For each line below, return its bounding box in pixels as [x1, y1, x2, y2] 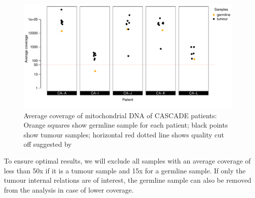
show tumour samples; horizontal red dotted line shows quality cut [24, 129, 225, 139]
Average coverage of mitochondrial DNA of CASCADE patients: [24, 110, 217, 120]
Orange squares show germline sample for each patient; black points [24, 120, 228, 130]
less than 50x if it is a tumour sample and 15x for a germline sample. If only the [4, 165, 246, 175]
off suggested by [24, 139, 72, 149]
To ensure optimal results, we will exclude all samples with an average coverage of [4, 155, 251, 165]
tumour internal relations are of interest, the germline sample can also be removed [4, 175, 252, 185]
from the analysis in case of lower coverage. [4, 184, 134, 195]
